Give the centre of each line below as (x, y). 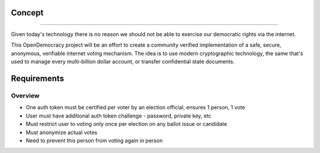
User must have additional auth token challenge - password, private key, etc (119, 116)
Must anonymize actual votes (62, 132)
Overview (25, 96)
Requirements (38, 79)
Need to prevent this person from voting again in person (94, 140)
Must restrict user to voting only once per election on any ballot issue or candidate (127, 124)
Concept (27, 13)
